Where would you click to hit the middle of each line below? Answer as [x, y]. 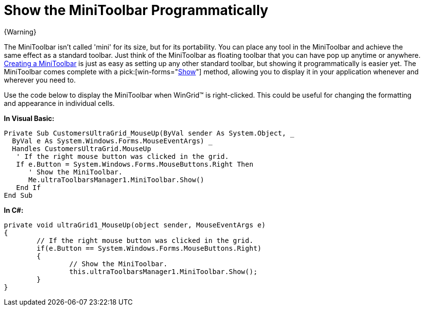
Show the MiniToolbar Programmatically [136, 10]
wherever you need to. [40, 80]
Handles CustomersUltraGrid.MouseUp [82, 148]
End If [28, 187]
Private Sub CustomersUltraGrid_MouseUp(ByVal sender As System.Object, [145, 133]
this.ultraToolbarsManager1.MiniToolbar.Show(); [163, 271]
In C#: [14, 210]
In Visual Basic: [29, 118]
